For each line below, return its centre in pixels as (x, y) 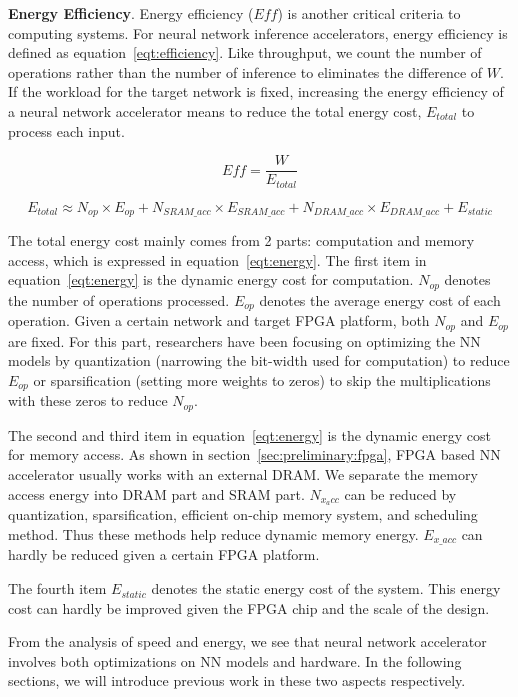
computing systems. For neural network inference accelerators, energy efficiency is (258, 32)
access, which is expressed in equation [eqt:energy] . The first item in (217, 259)
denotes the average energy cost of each (380, 299)
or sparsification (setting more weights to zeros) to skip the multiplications (262, 379)
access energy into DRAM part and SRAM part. (156, 493)
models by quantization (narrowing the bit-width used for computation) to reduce (259, 360)
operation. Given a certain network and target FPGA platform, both (219, 320)
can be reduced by (400, 493)
